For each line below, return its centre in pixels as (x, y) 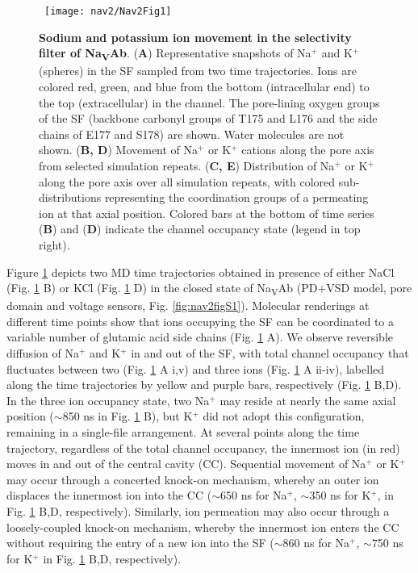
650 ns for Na (254, 495)
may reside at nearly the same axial (308, 400)
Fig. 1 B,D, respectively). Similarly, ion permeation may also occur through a (198, 510)
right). (54, 244)
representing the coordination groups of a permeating (236, 197)
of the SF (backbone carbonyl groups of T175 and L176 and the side (208, 118)
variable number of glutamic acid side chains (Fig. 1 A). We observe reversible (200, 337)
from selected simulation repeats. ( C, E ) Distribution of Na (187, 165)
